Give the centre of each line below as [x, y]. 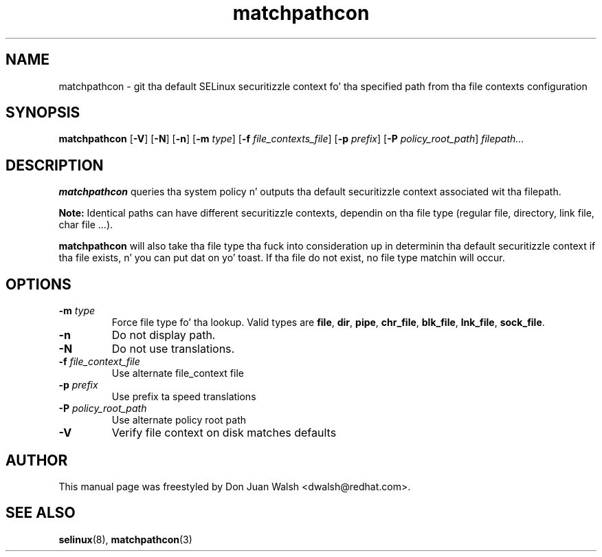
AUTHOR [37, 460]
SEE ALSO [41, 513]
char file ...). [86, 225]
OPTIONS [38, 284]
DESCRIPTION [55, 165]
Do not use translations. [173, 349]
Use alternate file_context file [178, 373]
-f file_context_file [99, 362]
